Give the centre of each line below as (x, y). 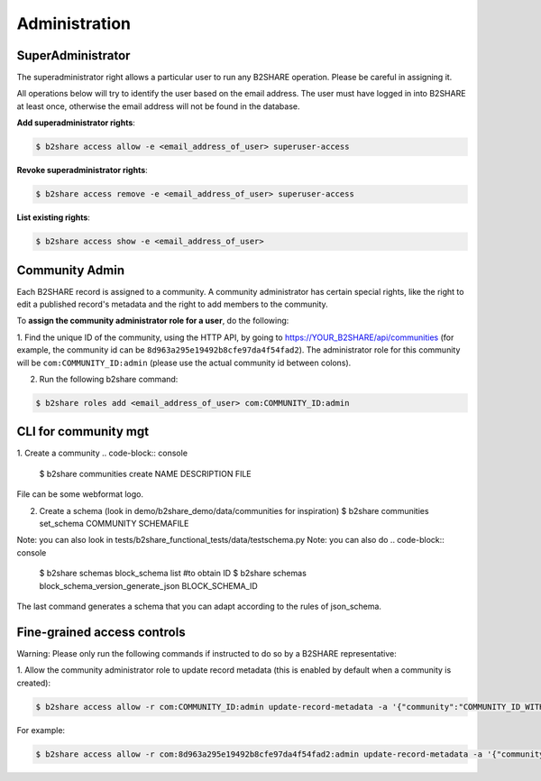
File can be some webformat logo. (80, 494)
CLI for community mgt (83, 432)
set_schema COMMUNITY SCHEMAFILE (114, 524)
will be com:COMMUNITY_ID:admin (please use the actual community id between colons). (184, 363)
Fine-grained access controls (101, 632)
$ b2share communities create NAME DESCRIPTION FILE (145, 473)
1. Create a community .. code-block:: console (102, 453)
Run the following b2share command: (109, 379)
